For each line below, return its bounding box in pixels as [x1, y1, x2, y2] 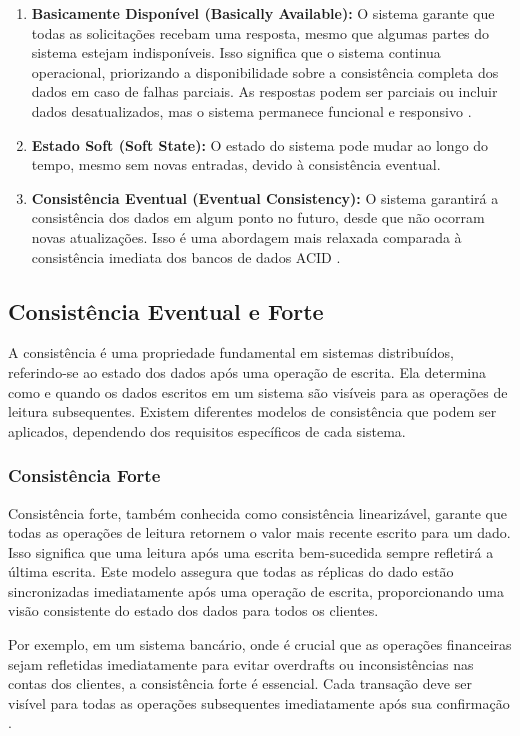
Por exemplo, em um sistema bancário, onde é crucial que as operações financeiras [8, 634, 512, 655]
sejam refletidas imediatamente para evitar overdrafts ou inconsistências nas [8, 653, 474, 674]
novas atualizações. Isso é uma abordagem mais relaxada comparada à [31, 226, 462, 247]
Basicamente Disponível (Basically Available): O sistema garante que [31, 3, 495, 23]
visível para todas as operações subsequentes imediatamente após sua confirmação [8, 692, 510, 713]
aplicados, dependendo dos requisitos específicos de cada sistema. [8, 420, 406, 441]
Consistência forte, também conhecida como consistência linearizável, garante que [8, 502, 507, 523]
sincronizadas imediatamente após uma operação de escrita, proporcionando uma [8, 580, 504, 601]
